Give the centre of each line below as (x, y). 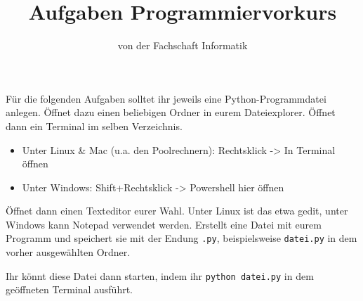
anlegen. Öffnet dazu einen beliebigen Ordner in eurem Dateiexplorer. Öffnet (171, 112)
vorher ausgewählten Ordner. (68, 252)
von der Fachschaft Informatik (183, 45)
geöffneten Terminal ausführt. (70, 289)
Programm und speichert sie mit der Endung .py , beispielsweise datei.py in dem (181, 238)
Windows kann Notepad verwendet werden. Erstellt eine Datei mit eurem (164, 224)
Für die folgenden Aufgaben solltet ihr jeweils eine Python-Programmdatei (166, 98)
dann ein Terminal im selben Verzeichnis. (94, 126)
